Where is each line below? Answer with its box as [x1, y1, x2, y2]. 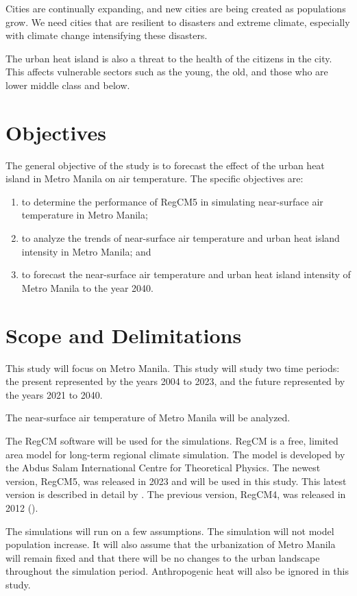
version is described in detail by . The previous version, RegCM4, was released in [5, 487, 346, 501]
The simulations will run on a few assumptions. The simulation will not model [5, 523, 334, 538]
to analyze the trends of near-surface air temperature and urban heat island [21, 231, 340, 245]
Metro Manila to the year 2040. [21, 280, 153, 295]
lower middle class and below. [5, 77, 130, 92]
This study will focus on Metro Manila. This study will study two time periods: [5, 360, 340, 375]
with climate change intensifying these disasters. [5, 28, 208, 42]
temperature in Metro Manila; [21, 208, 148, 222]
